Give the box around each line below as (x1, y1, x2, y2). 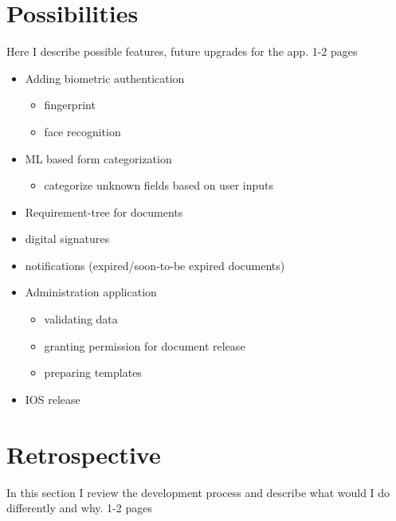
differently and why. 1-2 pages (6, 499, 152, 516)
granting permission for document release (44, 337, 245, 354)
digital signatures (25, 230, 110, 247)
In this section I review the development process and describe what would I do (6, 484, 390, 500)
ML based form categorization (25, 150, 172, 166)
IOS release (25, 390, 80, 407)
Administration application (25, 284, 157, 300)
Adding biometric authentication (25, 69, 185, 86)
